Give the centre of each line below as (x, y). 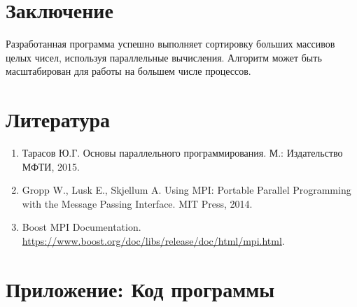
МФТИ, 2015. (51, 166)
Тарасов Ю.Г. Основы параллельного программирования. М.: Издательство (182, 153)
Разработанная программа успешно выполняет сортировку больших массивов (170, 44)
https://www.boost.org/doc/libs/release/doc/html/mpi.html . (153, 241)
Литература (58, 119)
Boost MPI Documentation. (82, 227)
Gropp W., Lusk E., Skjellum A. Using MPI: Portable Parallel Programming (187, 190)
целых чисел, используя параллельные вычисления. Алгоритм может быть (164, 57)
